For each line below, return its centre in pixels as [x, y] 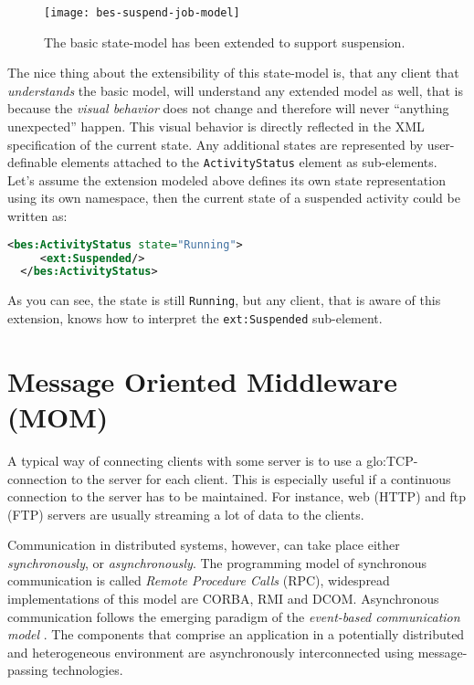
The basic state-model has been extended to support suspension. [225, 42]
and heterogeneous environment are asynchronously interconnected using [211, 652]
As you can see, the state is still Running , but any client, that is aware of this [224, 300]
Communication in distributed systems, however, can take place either [204, 545]
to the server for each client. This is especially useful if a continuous [261, 478]
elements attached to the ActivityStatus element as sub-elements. [249, 162]
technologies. [88, 670]
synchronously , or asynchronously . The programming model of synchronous [217, 562]
